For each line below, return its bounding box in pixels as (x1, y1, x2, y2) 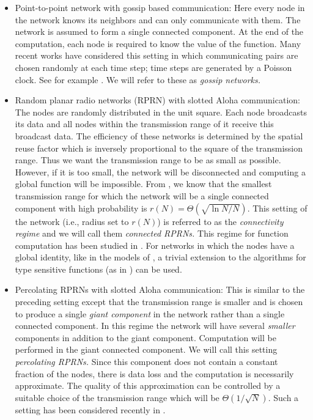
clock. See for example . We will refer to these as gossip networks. (15, 73, 261, 86)
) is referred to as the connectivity (157, 215, 284, 227)
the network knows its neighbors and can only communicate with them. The (15, 13, 301, 26)
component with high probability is (15, 201, 147, 214)
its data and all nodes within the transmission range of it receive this (15, 117, 274, 130)
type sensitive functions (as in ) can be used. (15, 262, 182, 275)
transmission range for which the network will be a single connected (15, 189, 269, 202)
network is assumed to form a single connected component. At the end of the (15, 25, 304, 38)
